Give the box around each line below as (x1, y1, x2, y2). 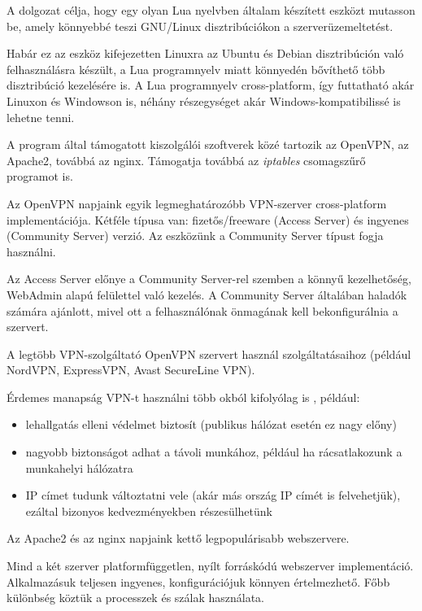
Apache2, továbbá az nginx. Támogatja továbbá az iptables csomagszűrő (7, 151, 366, 168)
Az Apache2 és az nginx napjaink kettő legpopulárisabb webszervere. (7, 530, 350, 547)
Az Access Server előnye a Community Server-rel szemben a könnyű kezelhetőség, (7, 270, 411, 287)
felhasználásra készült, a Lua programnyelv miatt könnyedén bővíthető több (7, 60, 385, 77)
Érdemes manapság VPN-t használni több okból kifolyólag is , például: (7, 388, 360, 405)
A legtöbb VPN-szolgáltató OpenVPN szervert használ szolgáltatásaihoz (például (7, 345, 411, 362)
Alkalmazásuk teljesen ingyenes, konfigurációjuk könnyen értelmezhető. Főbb (7, 573, 390, 590)
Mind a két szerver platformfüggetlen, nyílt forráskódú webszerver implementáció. (7, 557, 414, 574)
